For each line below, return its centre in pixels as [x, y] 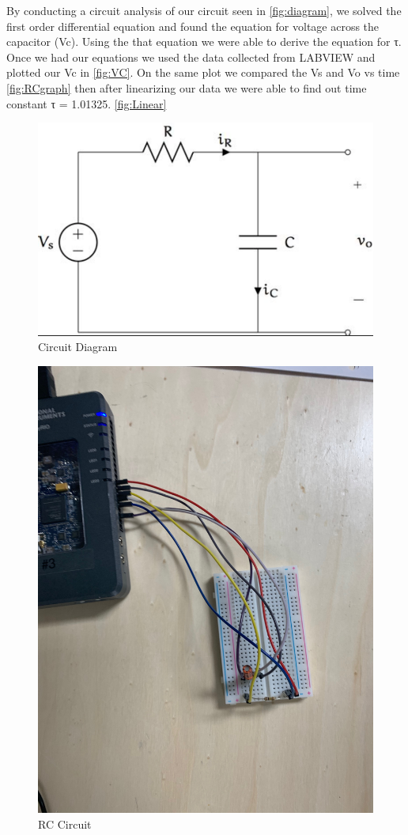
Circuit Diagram [78, 347]
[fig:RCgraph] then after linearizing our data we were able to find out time [187, 87]
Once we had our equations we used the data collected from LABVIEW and [191, 57]
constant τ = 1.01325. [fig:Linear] [87, 103]
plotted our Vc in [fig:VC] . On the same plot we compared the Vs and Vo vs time [203, 72]
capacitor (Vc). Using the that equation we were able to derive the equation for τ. [204, 42]
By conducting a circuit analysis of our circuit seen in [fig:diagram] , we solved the [204, 10]
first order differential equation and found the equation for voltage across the [193, 26]
